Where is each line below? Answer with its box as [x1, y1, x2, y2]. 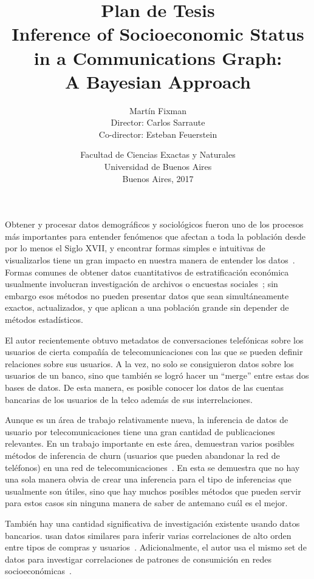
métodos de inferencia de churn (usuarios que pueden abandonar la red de [5, 449, 280, 461]
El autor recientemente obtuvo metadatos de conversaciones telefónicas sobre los [5, 333, 304, 346]
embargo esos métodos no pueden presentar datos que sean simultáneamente [5, 289, 289, 302]
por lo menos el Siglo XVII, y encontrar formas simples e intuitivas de [5, 242, 265, 254]
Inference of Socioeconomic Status [12, 21, 304, 46]
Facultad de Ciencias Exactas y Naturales [80, 148, 236, 161]
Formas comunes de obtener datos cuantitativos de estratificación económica [5, 265, 289, 278]
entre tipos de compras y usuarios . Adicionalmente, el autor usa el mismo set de [5, 541, 307, 554]
